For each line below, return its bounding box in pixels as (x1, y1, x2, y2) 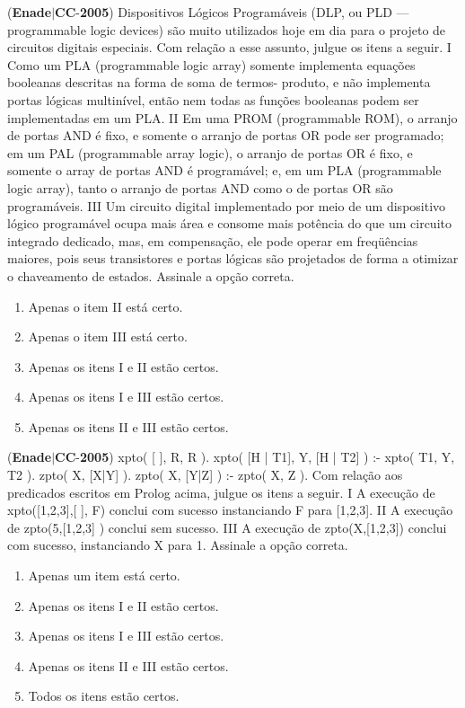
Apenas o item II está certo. (28, 296, 183, 315)
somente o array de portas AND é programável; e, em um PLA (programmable (7, 161, 442, 180)
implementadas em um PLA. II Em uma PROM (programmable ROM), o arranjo (7, 108, 458, 127)
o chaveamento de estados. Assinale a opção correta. (7, 266, 294, 285)
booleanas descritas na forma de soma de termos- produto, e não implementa (7, 73, 431, 92)
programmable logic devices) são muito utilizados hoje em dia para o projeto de (7, 20, 446, 39)
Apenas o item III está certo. (28, 327, 188, 346)
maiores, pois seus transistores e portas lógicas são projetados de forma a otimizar (7, 249, 459, 268)
